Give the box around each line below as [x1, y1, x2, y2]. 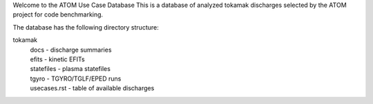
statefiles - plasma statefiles [30, 65, 111, 73]
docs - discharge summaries [30, 45, 112, 54]
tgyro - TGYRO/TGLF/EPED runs [30, 74, 122, 83]
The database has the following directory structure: [12, 23, 159, 31]
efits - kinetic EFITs [30, 55, 86, 63]
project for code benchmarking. [12, 10, 104, 19]
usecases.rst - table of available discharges [30, 84, 155, 92]
